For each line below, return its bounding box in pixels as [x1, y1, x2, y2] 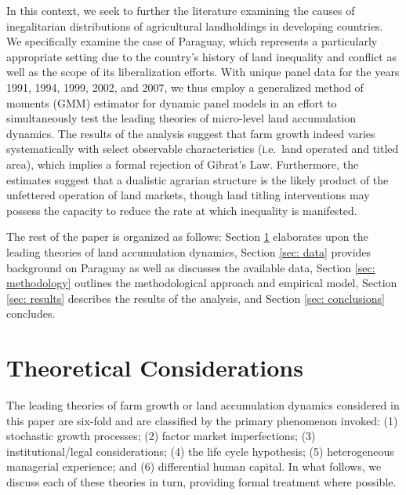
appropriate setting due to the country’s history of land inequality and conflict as [6, 48, 397, 64]
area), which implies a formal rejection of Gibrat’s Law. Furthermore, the [6, 155, 359, 172]
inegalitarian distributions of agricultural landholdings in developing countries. [6, 17, 383, 34]
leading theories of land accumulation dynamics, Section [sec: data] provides [6, 243, 372, 260]
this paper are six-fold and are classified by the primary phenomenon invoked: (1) [6, 412, 398, 428]
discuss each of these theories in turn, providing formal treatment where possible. [6, 473, 397, 490]
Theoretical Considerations [6, 351, 303, 384]
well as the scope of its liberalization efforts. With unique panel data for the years [6, 64, 400, 80]
